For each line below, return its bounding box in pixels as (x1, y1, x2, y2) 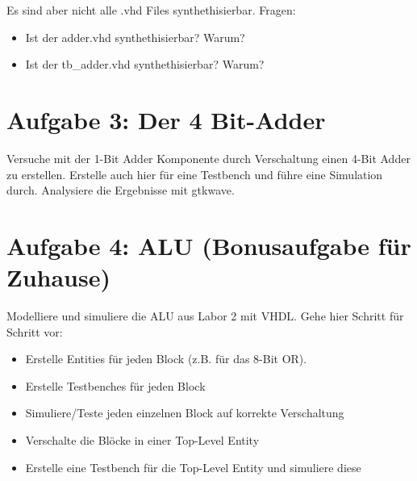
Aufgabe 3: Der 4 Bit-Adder (6, 102, 326, 136)
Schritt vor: (6, 323, 63, 340)
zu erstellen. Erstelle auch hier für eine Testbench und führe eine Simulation (6, 165, 383, 182)
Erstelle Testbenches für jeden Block (25, 377, 206, 394)
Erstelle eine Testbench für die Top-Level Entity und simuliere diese (25, 458, 361, 475)
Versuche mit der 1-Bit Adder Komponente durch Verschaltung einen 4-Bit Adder (6, 149, 411, 166)
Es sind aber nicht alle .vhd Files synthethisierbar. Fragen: (6, 2, 296, 18)
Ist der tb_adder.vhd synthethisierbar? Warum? (25, 56, 265, 73)
